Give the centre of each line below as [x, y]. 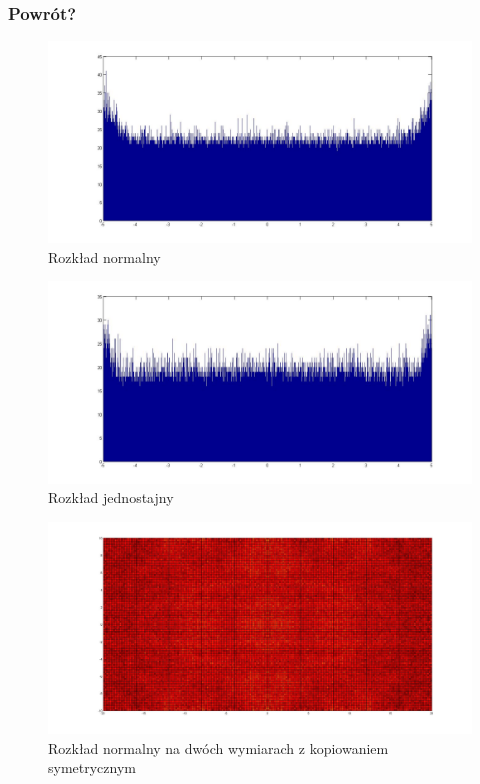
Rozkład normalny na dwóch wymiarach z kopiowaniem [218, 747]
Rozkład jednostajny [111, 497]
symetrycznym [92, 767]
